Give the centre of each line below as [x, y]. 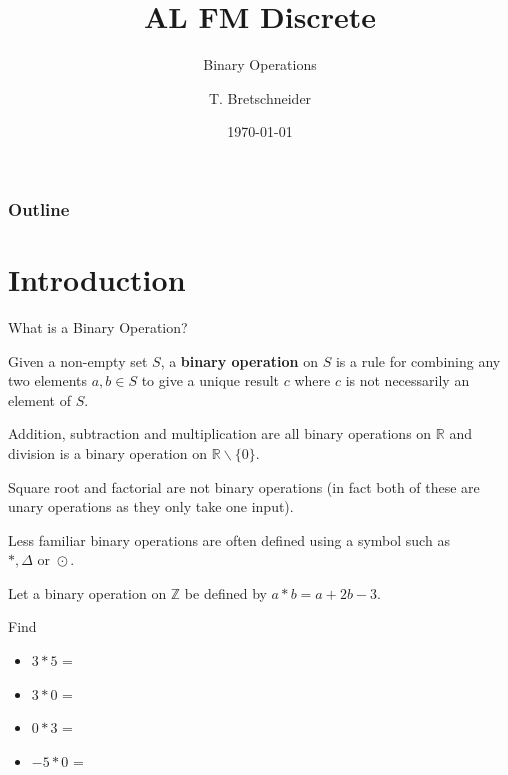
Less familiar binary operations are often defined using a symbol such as [229, 539]
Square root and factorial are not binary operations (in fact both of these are [244, 486]
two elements [47, 380]
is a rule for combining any [418, 360]
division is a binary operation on [107, 452]
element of [39, 399]
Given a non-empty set [78, 360]
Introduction [97, 279]
